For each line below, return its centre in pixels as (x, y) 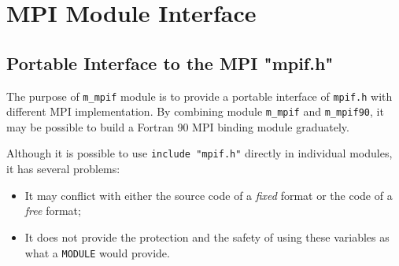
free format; (53, 211)
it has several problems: (63, 169)
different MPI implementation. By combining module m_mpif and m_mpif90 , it (195, 111)
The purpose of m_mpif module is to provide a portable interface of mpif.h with (199, 96)
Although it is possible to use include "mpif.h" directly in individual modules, (199, 153)
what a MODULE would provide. (97, 252)
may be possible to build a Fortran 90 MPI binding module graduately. (178, 126)
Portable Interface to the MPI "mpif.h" (170, 63)
